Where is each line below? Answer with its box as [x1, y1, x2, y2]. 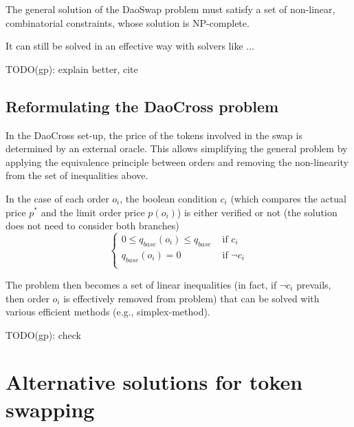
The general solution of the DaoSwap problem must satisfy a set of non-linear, [5, 2, 335, 16]
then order [5, 291, 49, 305]
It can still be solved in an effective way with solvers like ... [5, 39, 254, 53]
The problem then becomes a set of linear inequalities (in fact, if [5, 277, 277, 291]
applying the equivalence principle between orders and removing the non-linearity [5, 154, 349, 169]
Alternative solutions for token [5, 368, 303, 396]
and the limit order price [41, 205, 145, 219]
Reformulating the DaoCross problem [5, 95, 279, 116]
